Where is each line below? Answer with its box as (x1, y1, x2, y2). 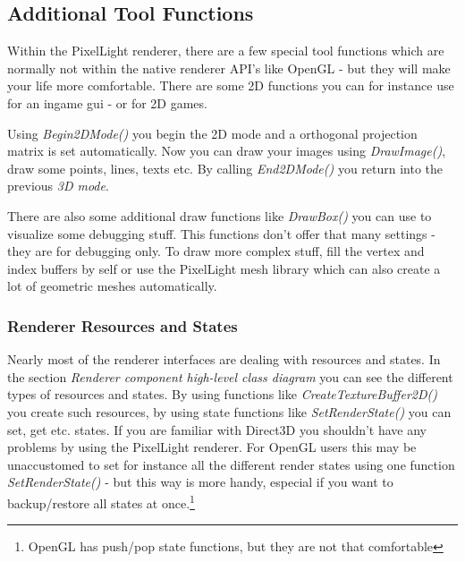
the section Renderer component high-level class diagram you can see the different (7, 367, 453, 386)
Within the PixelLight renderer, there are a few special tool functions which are (7, 41, 444, 60)
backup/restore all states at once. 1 (7, 490, 195, 512)
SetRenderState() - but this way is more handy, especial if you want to (7, 473, 393, 491)
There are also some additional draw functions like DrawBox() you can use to (7, 206, 432, 225)
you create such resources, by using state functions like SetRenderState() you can (7, 402, 452, 421)
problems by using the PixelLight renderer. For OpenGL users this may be (7, 438, 417, 456)
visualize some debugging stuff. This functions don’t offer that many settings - (7, 224, 435, 243)
